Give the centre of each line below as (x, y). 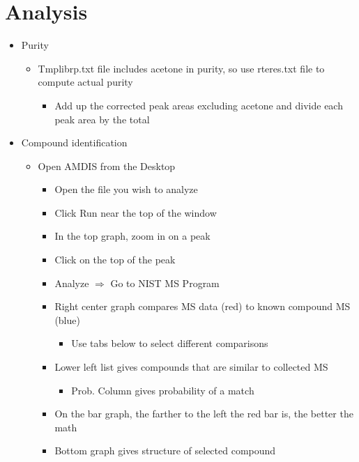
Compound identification (74, 143)
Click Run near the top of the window (136, 212)
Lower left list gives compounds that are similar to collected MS (191, 367)
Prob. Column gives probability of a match (163, 390)
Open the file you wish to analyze (126, 189)
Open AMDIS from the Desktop (107, 165)
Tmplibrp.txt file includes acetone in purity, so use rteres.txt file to (181, 68)
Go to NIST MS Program (165, 283)
